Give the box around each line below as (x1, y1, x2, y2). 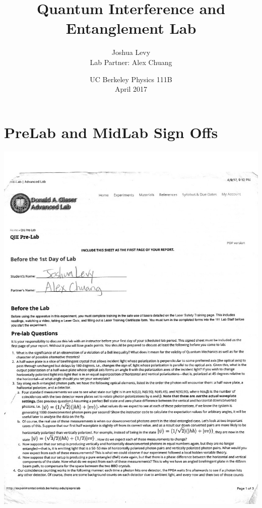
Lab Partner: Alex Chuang (90, 56, 172, 67)
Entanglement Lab (65, 18, 196, 38)
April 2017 (114, 84, 148, 94)
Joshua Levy (111, 47, 151, 57)
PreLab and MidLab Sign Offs (4, 121, 218, 142)
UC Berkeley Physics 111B (90, 74, 172, 84)
